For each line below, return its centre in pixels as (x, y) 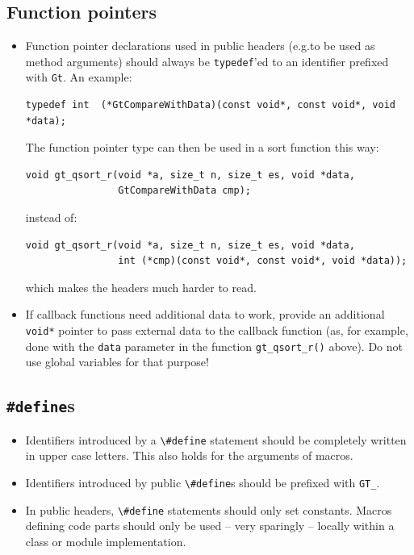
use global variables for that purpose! (117, 362)
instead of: (51, 217)
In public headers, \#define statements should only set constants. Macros (209, 509)
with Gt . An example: (79, 77)
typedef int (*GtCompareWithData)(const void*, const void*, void (210, 105)
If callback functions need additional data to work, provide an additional (205, 314)
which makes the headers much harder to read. (141, 287)
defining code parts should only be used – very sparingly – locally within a (210, 526)
